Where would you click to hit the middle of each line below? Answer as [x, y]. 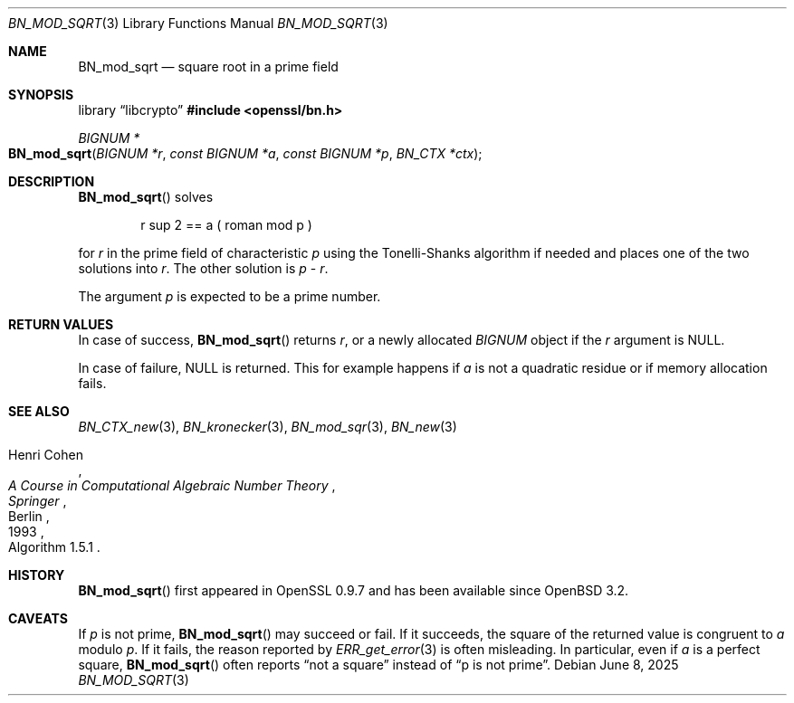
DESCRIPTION [52, 181]
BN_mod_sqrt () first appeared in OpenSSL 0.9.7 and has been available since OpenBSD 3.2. [354, 590]
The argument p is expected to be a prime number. [230, 296]
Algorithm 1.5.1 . [54, 547]
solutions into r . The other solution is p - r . [203, 268]
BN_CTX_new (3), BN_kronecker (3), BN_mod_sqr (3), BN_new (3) [268, 427]
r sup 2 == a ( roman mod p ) [226, 225]
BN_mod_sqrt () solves [146, 197]
